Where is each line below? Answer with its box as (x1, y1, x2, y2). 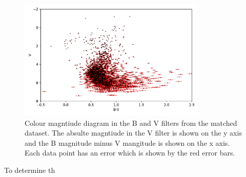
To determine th (4, 164, 55, 175)
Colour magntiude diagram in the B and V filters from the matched (25, 117, 237, 128)
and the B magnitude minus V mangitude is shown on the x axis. (25, 137, 230, 148)
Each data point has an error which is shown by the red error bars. (25, 147, 235, 158)
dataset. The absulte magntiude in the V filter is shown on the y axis (25, 127, 242, 138)
